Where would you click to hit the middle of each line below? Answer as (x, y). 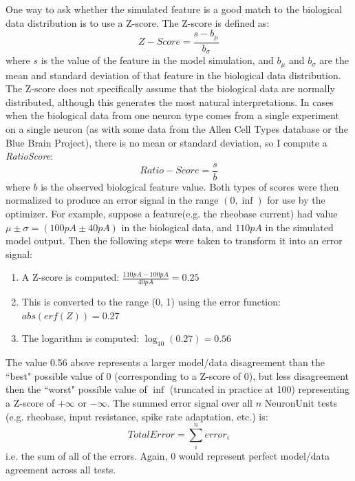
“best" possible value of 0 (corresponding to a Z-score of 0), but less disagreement (177, 375)
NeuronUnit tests (301, 402)
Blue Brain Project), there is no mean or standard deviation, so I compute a (166, 142)
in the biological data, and (177, 227)
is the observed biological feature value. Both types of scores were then (190, 186)
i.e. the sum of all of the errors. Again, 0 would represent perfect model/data (168, 456)
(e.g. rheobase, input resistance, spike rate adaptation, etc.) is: (137, 416)
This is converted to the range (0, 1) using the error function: (151, 302)
